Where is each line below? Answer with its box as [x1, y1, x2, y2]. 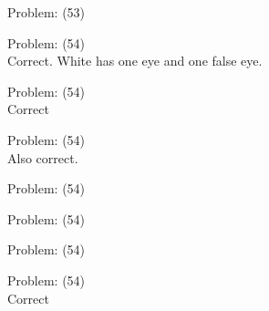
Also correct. [7, 148, 78, 167]
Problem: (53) [7, 3, 86, 21]
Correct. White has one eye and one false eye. [7, 51, 263, 70]
